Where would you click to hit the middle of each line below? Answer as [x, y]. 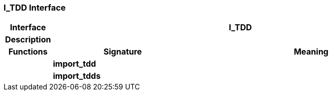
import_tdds [77, 76]
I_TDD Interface [35, 8]
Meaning [311, 52]
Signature [123, 52]
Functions [28, 52]
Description [28, 40]
